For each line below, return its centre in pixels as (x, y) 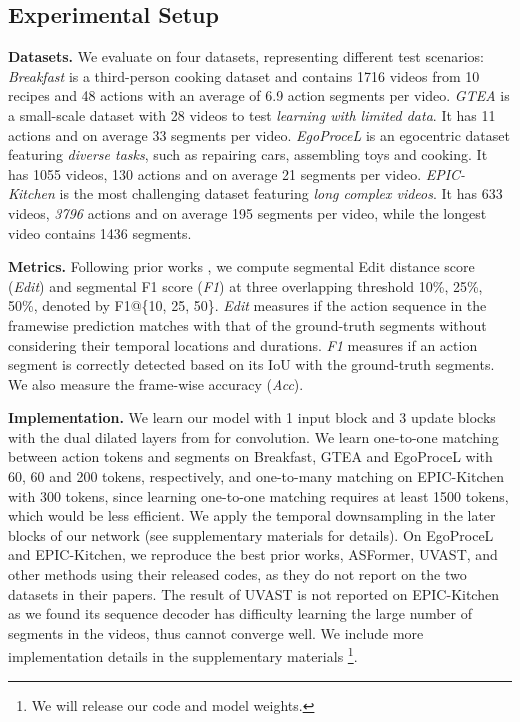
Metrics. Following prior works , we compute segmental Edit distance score (241, 266)
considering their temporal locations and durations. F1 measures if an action (243, 344)
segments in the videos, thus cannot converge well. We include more (216, 632)
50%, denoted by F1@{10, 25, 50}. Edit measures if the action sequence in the (247, 305)
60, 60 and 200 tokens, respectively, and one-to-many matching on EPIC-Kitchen (256, 476)
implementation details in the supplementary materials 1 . (183, 655)
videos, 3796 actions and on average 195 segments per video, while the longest (247, 212)
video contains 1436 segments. (100, 232)
